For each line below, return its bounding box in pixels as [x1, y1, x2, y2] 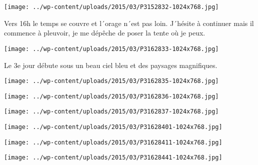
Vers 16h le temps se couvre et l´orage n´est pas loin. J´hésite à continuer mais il [4, 17, 254, 28]
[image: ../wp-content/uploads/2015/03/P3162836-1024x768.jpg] [4, 92, 219, 100]
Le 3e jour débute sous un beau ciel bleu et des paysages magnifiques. [4, 59, 217, 70]
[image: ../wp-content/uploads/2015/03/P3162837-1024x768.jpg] [4, 108, 219, 115]
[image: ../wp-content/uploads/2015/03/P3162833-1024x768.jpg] [4, 45, 219, 52]
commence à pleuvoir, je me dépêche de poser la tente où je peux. [4, 27, 205, 38]
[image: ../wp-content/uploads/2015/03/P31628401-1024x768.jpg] [4, 123, 222, 131]
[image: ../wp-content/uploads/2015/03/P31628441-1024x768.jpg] [4, 154, 222, 161]
